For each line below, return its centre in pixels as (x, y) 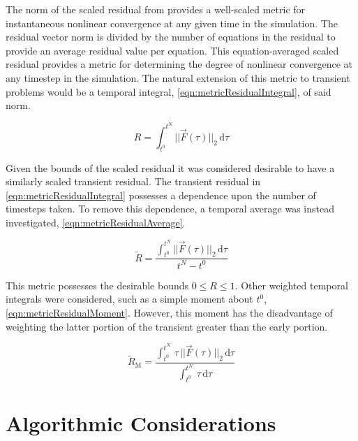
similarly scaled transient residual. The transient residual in (133, 181)
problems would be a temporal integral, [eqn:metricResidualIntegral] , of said (169, 91)
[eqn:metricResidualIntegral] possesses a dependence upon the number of (161, 195)
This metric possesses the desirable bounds (97, 285)
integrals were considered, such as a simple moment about (129, 299)
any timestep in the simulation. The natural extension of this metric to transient (178, 77)
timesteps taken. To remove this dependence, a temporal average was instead (170, 209)
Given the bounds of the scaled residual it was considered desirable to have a (170, 167)
